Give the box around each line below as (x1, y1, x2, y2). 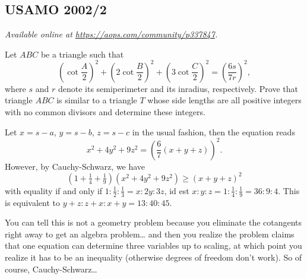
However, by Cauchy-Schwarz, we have (5, 160, 145, 172)
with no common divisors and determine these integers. (5, 106, 205, 118)
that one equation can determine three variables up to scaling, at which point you (5, 239, 302, 252)
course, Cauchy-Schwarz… (5, 262, 97, 275)
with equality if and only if (5, 184, 103, 196)
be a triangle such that (40, 47, 124, 60)
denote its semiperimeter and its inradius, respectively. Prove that (58, 82, 299, 94)
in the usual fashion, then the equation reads (132, 125, 295, 138)
